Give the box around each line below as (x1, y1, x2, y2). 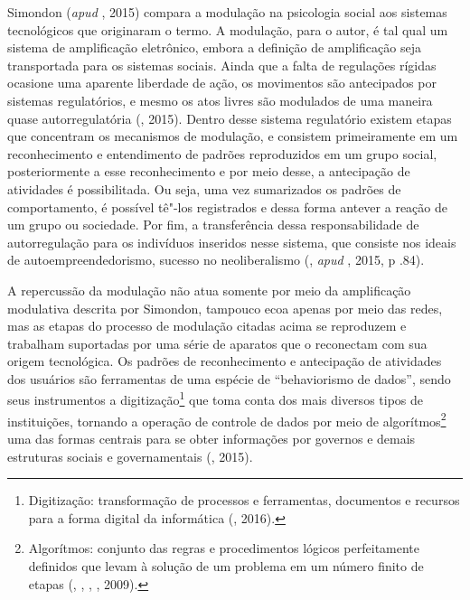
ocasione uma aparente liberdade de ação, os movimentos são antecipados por (7, 73, 437, 92)
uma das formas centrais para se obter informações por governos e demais (7, 428, 416, 447)
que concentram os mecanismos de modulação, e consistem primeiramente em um (7, 127, 458, 145)
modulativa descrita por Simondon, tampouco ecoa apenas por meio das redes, (7, 298, 443, 317)
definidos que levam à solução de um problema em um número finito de (28, 556, 424, 575)
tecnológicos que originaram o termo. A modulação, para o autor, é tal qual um (7, 20, 448, 39)
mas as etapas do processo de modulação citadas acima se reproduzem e (7, 316, 407, 335)
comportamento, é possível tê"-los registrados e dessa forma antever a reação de (7, 197, 447, 216)
